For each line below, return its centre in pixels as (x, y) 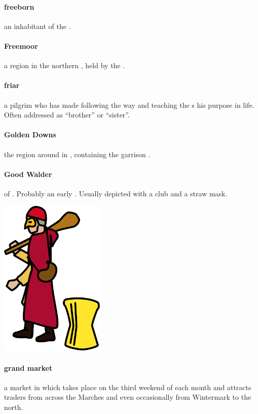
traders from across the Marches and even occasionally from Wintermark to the (128, 397)
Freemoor (21, 46)
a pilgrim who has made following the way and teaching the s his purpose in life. (129, 105)
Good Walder (28, 174)
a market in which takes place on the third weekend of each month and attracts (128, 387)
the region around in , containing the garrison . (77, 154)
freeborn (19, 6)
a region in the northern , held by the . (65, 65)
